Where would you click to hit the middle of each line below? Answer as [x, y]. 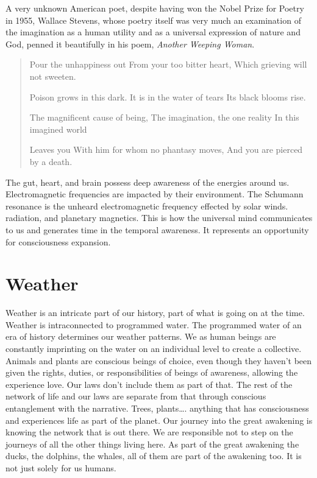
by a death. [51, 161]
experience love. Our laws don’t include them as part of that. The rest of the [149, 384]
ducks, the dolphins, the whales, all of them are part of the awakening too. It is [154, 456]
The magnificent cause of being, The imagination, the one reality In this [164, 117]
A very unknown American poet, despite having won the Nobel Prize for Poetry [155, 8]
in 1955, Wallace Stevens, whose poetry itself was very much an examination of [153, 20]
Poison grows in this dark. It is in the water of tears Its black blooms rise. [168, 97]
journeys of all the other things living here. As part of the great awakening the [152, 444]
